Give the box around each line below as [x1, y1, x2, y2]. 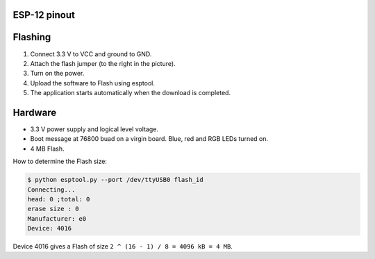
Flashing [12, 31, 51, 43]
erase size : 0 [27, 205, 79, 213]
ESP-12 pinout [12, 9, 76, 21]
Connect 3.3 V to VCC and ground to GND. [30, 49, 152, 58]
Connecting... [27, 185, 76, 194]
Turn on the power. [30, 69, 85, 78]
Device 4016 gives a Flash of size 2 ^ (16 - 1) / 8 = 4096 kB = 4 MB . [12, 242, 233, 251]
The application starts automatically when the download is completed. [30, 89, 231, 97]
